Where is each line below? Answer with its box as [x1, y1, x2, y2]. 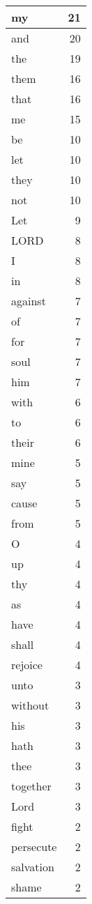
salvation [11, 859, 54, 875]
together [11, 778, 52, 794]
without [11, 697, 49, 713]
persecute [11, 838, 57, 855]
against [11, 293, 46, 309]
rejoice [11, 657, 43, 673]
